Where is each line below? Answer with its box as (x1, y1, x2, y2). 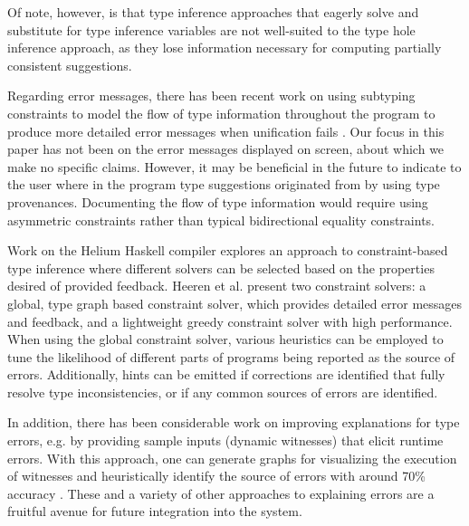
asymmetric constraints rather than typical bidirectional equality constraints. (7, 210, 435, 229)
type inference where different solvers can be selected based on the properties (7, 258, 435, 277)
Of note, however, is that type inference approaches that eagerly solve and (7, 3, 419, 21)
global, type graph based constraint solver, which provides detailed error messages (7, 293, 463, 312)
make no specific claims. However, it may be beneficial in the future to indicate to (7, 157, 462, 176)
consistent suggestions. (7, 55, 132, 74)
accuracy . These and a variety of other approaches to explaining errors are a (7, 483, 435, 502)
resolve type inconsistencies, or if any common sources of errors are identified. (7, 382, 438, 401)
